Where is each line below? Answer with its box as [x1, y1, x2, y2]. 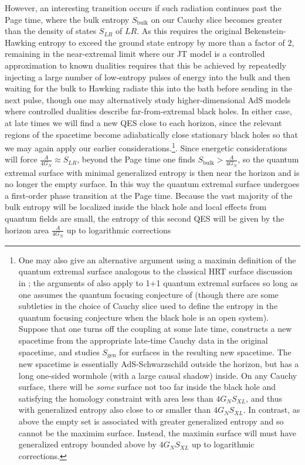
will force [5, 153, 38, 165]
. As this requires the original [137, 25, 242, 37]
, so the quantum [238, 153, 299, 165]
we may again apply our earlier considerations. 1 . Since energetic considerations [5, 140, 287, 154]
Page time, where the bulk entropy [5, 13, 130, 25]
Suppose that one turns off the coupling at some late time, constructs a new [18, 323, 292, 335]
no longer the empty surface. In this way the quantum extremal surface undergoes [5, 178, 300, 190]
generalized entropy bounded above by [18, 438, 157, 450]
